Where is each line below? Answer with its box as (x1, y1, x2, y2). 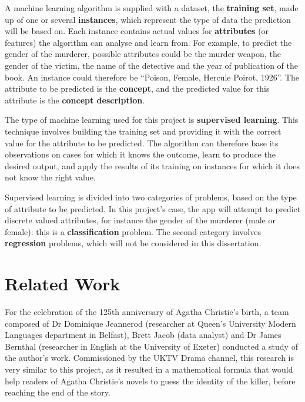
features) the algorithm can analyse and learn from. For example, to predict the (5, 36, 292, 48)
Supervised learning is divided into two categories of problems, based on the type (5, 190, 297, 203)
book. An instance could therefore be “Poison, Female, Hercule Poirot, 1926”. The (5, 71, 300, 83)
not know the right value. (5, 171, 96, 183)
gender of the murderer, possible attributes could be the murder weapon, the (5, 48, 281, 60)
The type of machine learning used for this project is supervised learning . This (5, 113, 299, 126)
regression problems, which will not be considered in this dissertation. (5, 237, 262, 249)
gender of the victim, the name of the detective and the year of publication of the (5, 59, 299, 71)
